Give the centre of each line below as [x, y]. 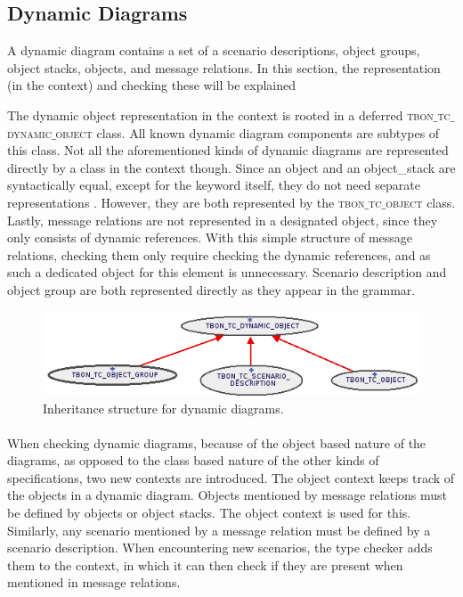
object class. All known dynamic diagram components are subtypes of [248, 132]
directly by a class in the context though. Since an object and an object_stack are [231, 167]
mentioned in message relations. [94, 582]
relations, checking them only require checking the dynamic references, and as [219, 254]
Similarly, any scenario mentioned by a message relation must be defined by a [219, 530]
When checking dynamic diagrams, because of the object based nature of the [217, 442]
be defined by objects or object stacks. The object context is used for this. [209, 513]
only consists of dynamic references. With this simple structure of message [210, 237]
